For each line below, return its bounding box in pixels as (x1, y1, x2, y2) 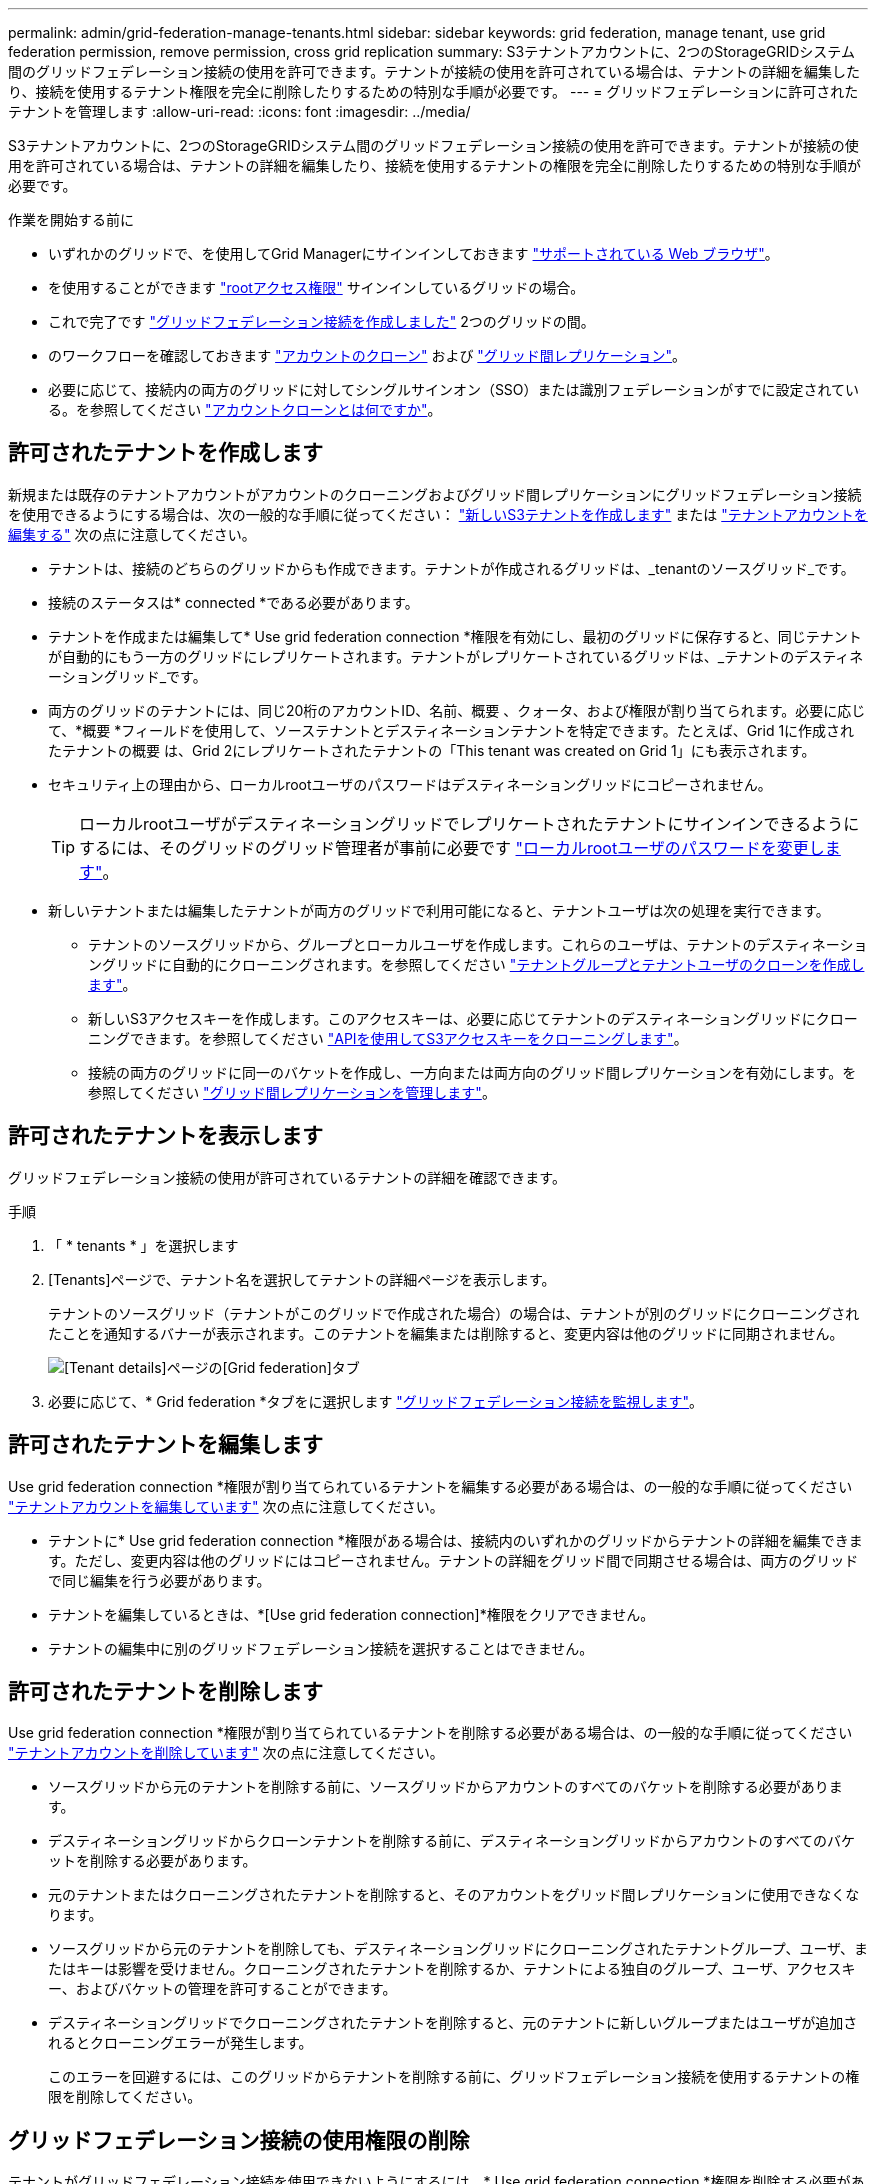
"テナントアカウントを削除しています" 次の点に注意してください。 (8, 1744, 444, 1762)
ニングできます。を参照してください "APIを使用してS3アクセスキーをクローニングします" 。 (88, 1029, 688, 1047)
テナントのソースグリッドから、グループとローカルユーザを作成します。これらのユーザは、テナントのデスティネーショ (88, 935, 868, 953)
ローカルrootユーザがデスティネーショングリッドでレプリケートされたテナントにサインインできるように (79, 813, 860, 834)
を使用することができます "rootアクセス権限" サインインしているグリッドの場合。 (48, 279, 585, 296)
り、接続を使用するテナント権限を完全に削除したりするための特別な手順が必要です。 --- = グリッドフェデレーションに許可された (8, 83, 859, 100)
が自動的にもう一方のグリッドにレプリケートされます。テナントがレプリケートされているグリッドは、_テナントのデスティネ (48, 647, 864, 665)
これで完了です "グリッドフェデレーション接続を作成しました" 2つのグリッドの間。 (48, 313, 595, 330)
